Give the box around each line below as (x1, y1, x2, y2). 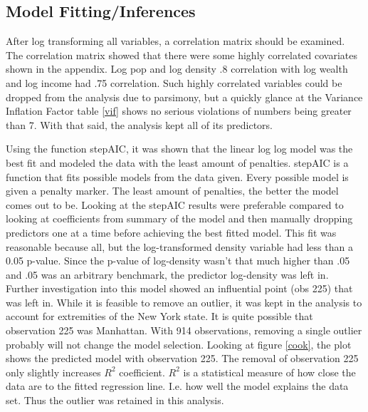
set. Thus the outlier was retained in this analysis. (6, 393, 224, 408)
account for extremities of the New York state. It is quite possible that (6, 309, 313, 324)
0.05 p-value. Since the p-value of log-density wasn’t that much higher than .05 (6, 253, 350, 268)
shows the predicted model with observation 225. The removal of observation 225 (6, 351, 359, 366)
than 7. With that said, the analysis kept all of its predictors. (6, 117, 273, 132)
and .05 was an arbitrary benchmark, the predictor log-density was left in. (6, 267, 329, 282)
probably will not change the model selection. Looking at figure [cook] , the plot (6, 336, 352, 351)
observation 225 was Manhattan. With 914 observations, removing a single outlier (6, 323, 362, 338)
